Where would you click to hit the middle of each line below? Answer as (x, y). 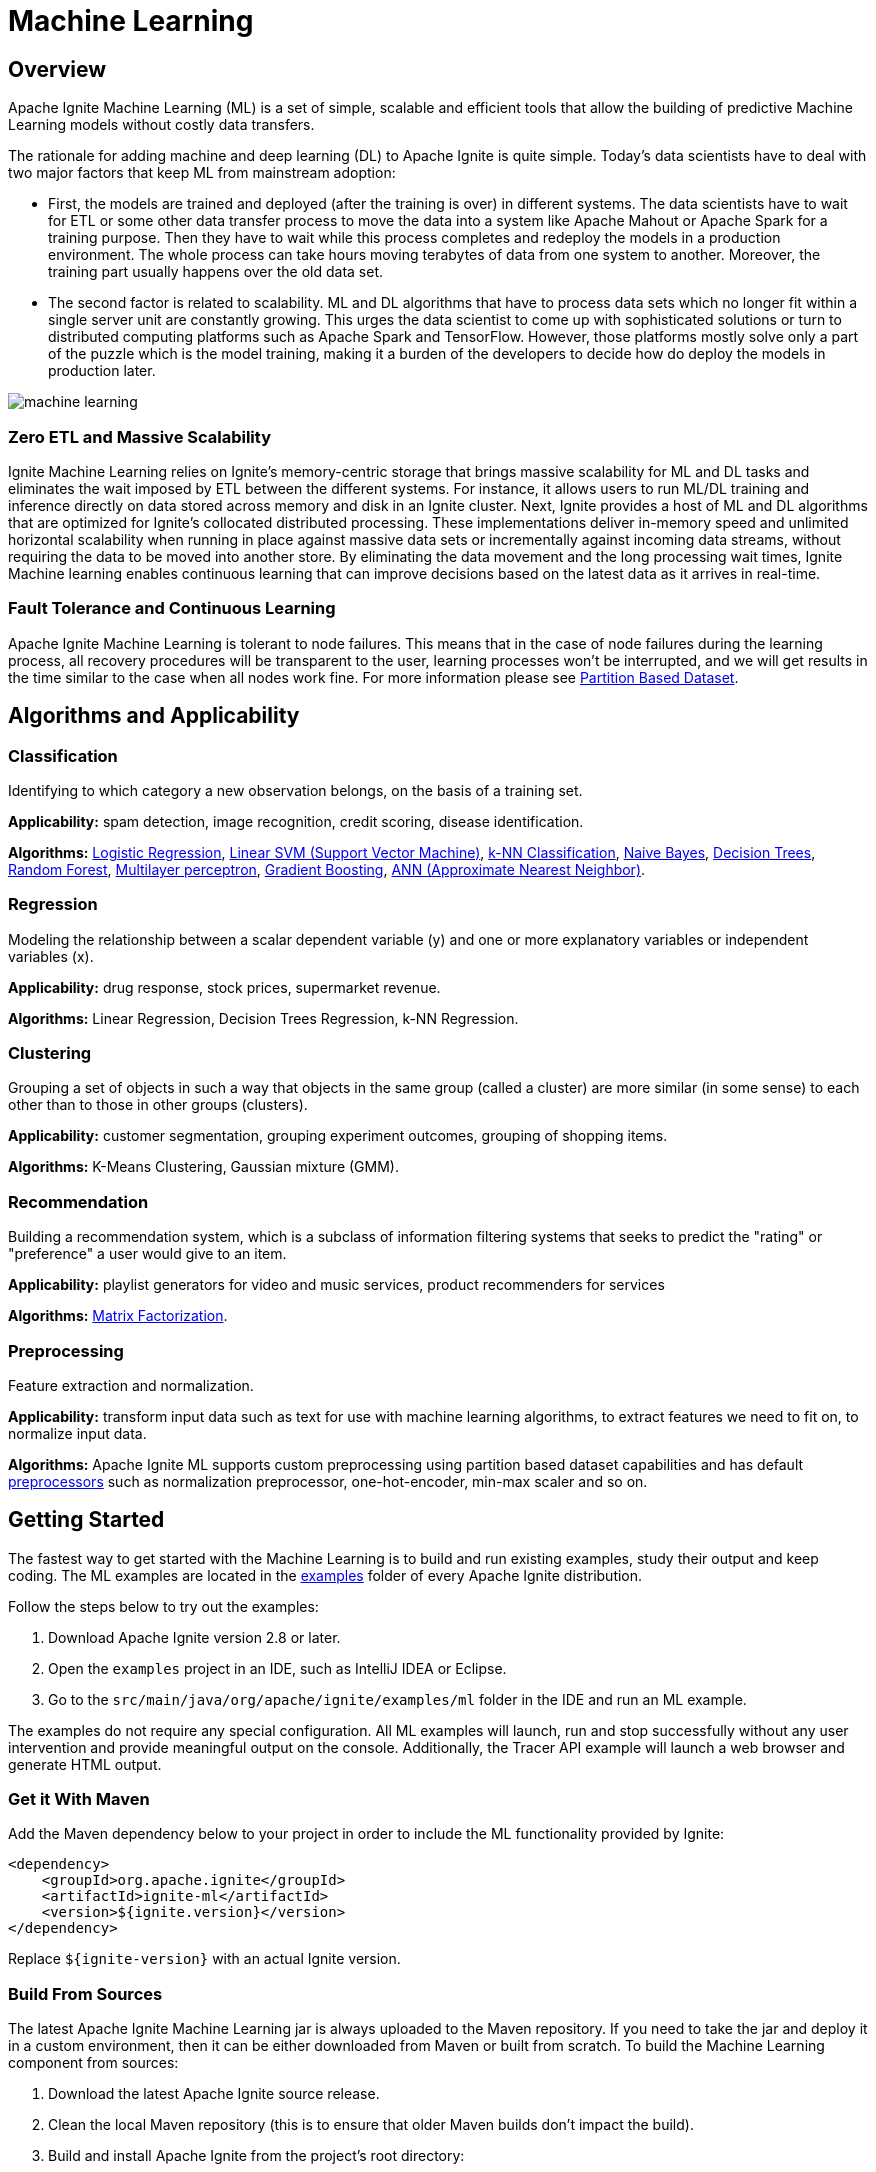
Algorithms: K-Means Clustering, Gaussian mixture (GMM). (203, 1167)
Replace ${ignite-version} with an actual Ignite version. (204, 1959)
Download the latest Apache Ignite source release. (214, 2094)
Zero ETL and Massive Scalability (139, 436)
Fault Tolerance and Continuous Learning (172, 608)
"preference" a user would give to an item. (147, 1254)
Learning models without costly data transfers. (161, 125)
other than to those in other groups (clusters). (158, 1105)
